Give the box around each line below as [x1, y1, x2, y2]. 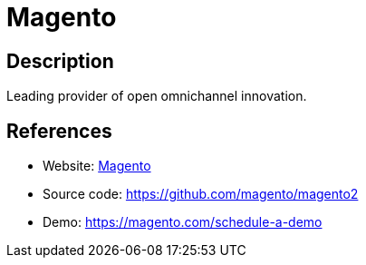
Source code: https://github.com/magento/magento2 [43, 186, 359, 202]
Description [6, 49, 114, 73]
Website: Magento [43, 158, 151, 174]
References [6, 119, 112, 142]
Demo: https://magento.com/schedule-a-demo [43, 214, 323, 231]
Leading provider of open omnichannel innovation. [6, 88, 307, 104]
